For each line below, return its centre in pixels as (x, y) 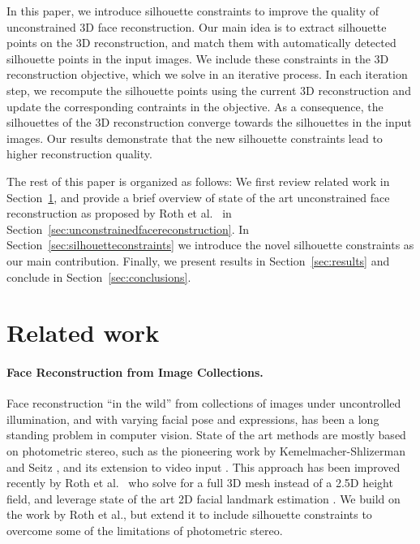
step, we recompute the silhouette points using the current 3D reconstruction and (209, 90)
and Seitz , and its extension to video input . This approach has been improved (204, 466)
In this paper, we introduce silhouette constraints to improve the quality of (193, 11)
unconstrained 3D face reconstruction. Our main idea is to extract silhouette (197, 26)
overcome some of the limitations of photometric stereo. (145, 531)
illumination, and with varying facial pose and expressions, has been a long (193, 419)
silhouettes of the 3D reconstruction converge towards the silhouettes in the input (209, 122)
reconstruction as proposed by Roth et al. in (119, 213)
